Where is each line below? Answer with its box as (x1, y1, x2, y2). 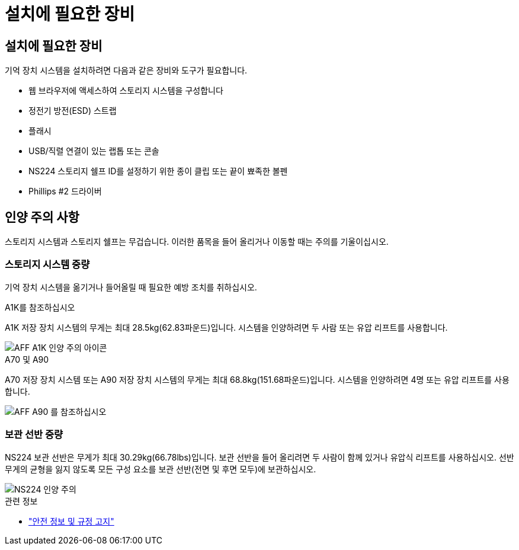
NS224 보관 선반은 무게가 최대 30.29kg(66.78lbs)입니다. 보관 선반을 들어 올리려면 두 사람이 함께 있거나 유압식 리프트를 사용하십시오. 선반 (5, 452, 514, 462)
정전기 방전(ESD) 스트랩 (28, 105, 117, 116)
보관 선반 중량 (5, 429, 63, 441)
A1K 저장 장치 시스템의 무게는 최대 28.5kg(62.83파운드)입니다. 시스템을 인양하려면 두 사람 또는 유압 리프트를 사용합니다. (5, 322, 448, 332)
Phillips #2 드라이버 (28, 186, 102, 197)
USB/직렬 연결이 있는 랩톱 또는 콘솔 (28, 146, 159, 156)
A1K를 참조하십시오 (5, 302, 75, 312)
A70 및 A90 (5, 354, 49, 364)
